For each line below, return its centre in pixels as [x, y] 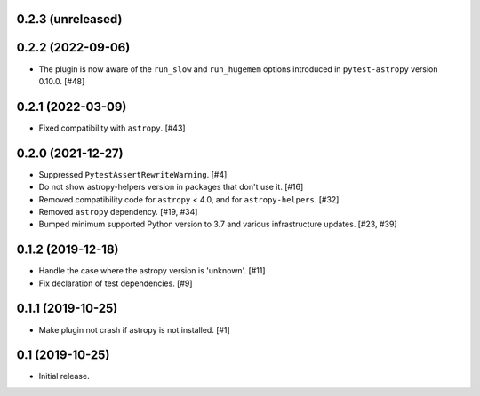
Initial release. [64, 376]
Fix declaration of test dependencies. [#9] [116, 283]
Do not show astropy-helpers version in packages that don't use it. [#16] [171, 187]
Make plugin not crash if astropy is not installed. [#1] [134, 329]
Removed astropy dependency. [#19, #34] [118, 211]
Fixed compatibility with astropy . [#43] [112, 128]
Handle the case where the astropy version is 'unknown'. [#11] [152, 271]
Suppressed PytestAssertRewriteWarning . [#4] [133, 174]
